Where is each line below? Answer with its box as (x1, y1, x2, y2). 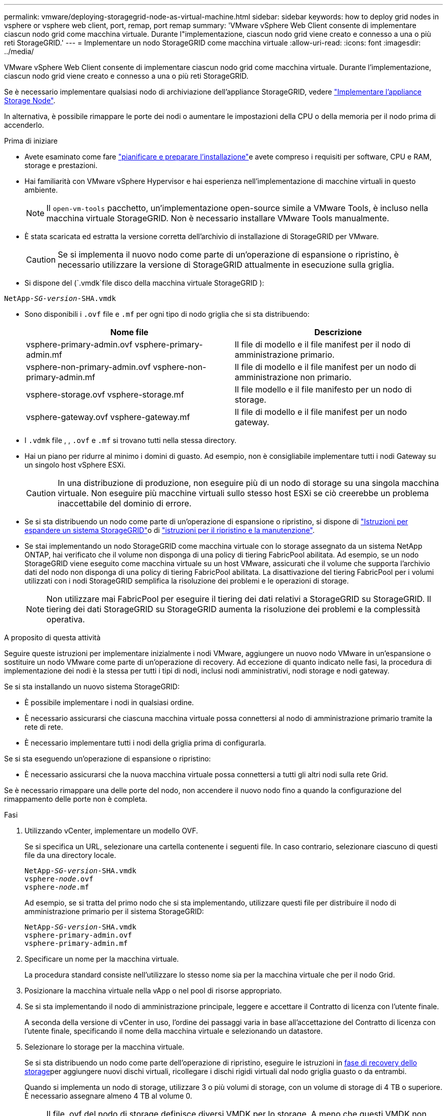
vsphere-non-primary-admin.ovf (26, 362, 151, 372)
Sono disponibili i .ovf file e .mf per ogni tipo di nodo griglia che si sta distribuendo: (24, 310, 310, 318)
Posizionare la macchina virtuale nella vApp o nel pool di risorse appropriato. (24, 986, 282, 995)
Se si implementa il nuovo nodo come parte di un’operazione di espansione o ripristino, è (58, 249, 399, 260)
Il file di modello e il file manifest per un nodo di (235, 362, 416, 372)
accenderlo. (4, 121, 44, 129)
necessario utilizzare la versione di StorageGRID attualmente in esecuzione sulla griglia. (58, 260, 394, 270)
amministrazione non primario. (235, 372, 352, 382)
